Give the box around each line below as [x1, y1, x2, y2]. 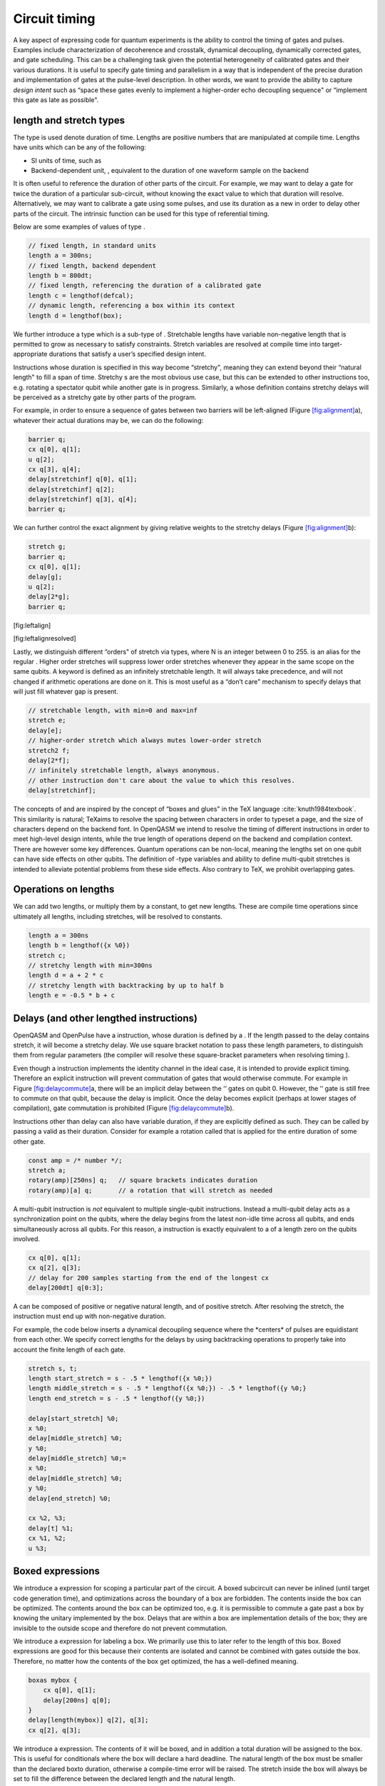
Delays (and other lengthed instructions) [13, 1012, 197, 1024]
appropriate [13, 350, 48, 359]
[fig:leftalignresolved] [13, 634, 76, 643]
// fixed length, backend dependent [28, 261, 157, 269]
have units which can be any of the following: [13, 143, 146, 151]
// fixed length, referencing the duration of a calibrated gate [28, 281, 262, 289]
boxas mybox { [28, 1676, 78, 1684]
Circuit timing [13, 11, 96, 26]
